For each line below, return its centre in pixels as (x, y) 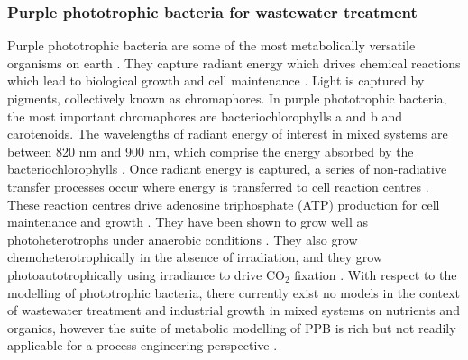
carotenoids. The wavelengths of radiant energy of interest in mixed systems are (228, 134)
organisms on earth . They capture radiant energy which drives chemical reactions (234, 63)
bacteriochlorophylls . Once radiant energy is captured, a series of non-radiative (227, 169)
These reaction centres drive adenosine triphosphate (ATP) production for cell (224, 204)
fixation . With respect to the (376, 274)
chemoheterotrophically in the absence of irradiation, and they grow (195, 257)
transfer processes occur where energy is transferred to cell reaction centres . (218, 186)
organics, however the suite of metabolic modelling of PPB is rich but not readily (232, 327)
